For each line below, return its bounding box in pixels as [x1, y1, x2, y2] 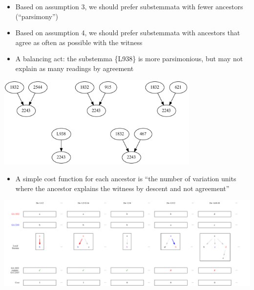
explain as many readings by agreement [15, 63, 134, 73]
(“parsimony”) [15, 11, 59, 21]
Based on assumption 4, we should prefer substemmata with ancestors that [15, 27, 240, 38]
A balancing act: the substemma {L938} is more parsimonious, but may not [15, 53, 243, 64]
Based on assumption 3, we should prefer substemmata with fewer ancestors [15, 1, 243, 11]
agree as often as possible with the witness [15, 37, 143, 47]
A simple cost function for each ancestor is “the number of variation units [15, 173, 236, 183]
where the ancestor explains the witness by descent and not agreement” [15, 183, 230, 193]
